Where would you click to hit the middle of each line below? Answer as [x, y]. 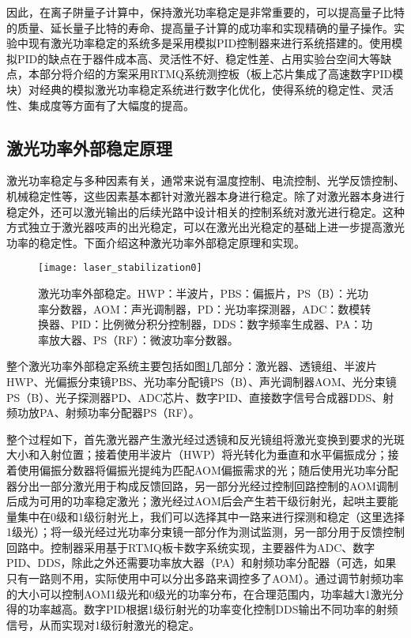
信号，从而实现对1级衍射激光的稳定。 [103, 624]
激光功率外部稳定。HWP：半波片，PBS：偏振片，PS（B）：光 [198, 293]
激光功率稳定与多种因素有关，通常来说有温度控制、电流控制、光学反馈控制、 [205, 180]
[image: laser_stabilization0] [120, 268]
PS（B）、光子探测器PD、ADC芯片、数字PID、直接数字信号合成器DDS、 [195, 397]
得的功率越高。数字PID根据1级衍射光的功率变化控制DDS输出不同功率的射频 [202, 609]
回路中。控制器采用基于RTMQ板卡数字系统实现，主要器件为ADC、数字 [191, 547]
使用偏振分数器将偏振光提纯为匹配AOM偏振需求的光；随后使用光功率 [196, 469]
